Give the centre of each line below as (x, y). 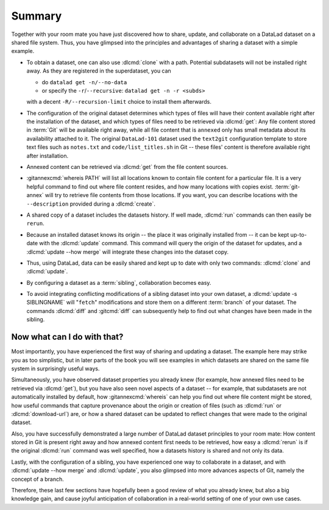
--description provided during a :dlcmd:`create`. (91, 204)
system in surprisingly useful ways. (55, 368)
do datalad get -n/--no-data (84, 82)
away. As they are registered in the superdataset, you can (99, 71)
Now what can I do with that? (67, 337)
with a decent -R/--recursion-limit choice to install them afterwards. (119, 102)
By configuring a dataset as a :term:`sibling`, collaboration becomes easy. (119, 282)
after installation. (48, 156)
